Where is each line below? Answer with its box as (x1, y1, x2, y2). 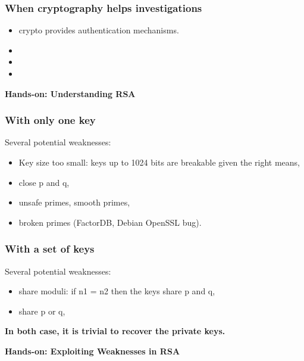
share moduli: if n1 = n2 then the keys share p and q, (18, 285, 215, 297)
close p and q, (18, 176, 70, 188)
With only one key (5, 113, 96, 127)
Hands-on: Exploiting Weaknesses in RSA (5, 344, 180, 357)
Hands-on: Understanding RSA (5, 87, 136, 99)
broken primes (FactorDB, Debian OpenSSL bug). (18, 216, 202, 228)
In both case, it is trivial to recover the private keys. (5, 325, 225, 337)
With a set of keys (5, 241, 95, 256)
